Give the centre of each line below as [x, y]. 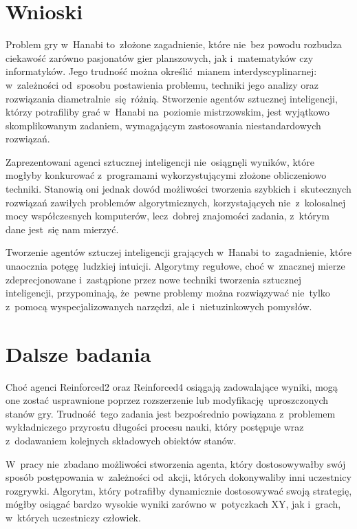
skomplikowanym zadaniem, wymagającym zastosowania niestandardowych [163, 125]
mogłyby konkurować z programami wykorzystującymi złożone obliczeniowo [166, 175]
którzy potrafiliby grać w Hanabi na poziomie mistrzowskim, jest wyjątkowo [167, 112]
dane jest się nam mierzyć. [62, 229]
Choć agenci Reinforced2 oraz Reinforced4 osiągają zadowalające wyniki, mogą [172, 386]
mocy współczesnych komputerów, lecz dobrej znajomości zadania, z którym [167, 216]
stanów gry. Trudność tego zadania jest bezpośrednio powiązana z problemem [171, 413]
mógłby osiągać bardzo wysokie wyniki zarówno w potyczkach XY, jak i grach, [173, 504]
